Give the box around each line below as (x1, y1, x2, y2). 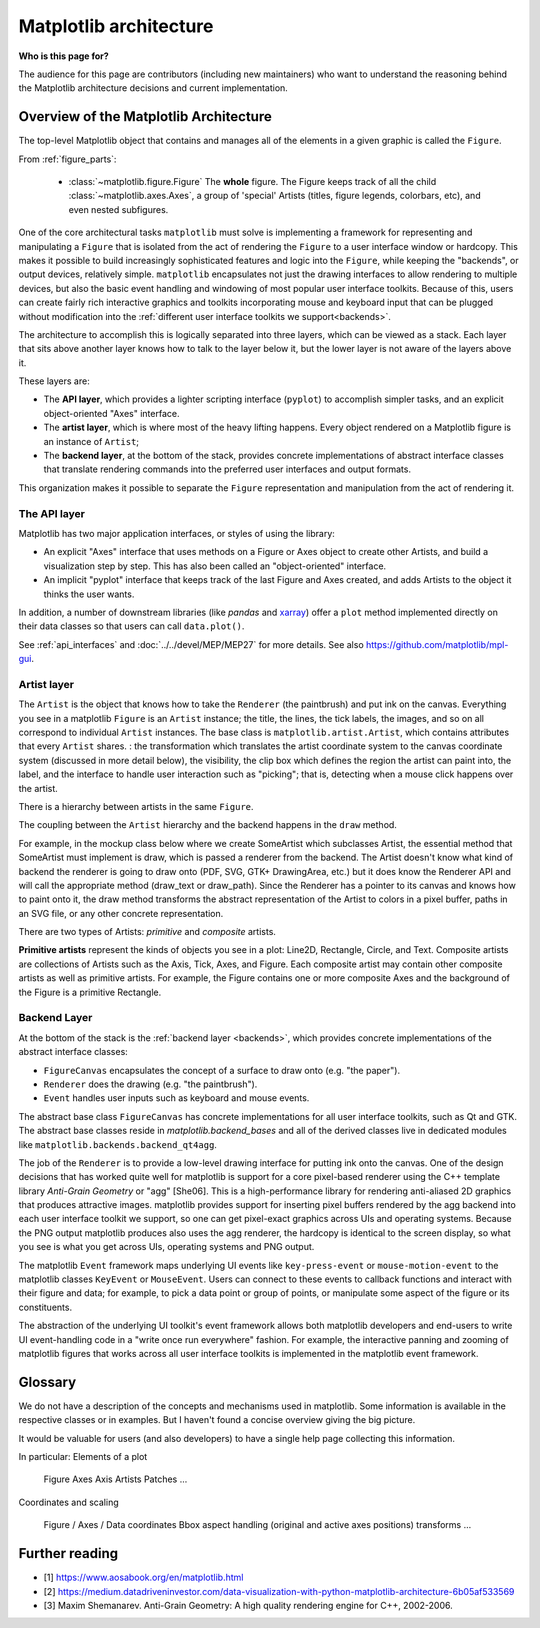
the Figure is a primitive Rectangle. (18, 986, 162, 998)
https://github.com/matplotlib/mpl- (365, 638, 509, 650)
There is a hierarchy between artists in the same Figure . (18, 800, 254, 812)
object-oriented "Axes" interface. (43, 407, 180, 419)
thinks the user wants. (43, 588, 135, 600)
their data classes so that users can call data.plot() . (18, 620, 245, 632)
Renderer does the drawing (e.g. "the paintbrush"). (43, 1078, 258, 1090)
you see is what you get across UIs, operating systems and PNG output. (18, 1241, 315, 1253)
